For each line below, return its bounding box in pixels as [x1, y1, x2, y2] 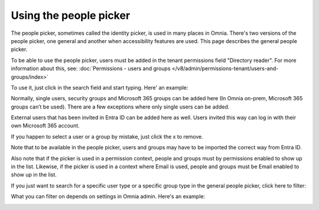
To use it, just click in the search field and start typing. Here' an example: [11, 84, 188, 91]
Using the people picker [11, 9, 131, 22]
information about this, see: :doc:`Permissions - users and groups [11, 65, 171, 72]
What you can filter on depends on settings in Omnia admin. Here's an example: [11, 193, 206, 200]
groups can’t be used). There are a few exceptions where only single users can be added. [11, 103, 230, 110]
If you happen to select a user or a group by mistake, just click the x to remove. [11, 133, 204, 140]
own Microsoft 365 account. [11, 122, 80, 129]
